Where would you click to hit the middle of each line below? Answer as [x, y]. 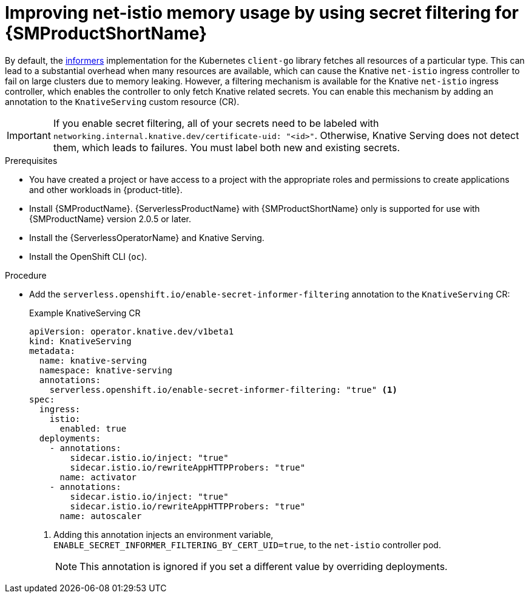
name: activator [98, 477]
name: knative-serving [93, 360]
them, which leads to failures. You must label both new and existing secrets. [227, 147]
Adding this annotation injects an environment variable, [163, 534]
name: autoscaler [101, 516]
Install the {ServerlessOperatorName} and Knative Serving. [147, 237]
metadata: [52, 351]
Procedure [26, 275]
